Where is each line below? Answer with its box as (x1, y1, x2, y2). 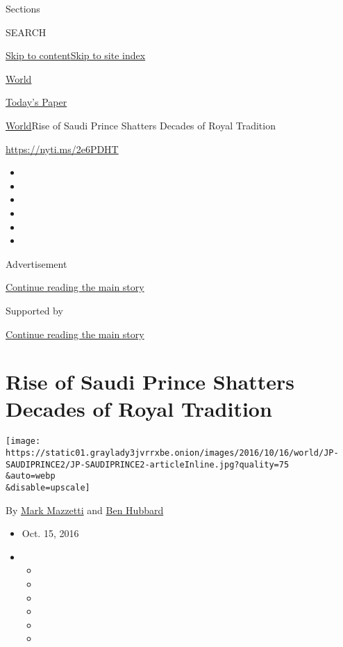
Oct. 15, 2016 (22, 526, 79, 541)
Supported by (6, 303, 63, 317)
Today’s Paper (6, 95, 67, 109)
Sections (6, 1, 40, 15)
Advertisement (6, 256, 67, 271)
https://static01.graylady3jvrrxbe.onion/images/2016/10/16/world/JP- (6, 448, 339, 458)
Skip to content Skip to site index (6, 48, 146, 63)
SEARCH (6, 24, 47, 39)
